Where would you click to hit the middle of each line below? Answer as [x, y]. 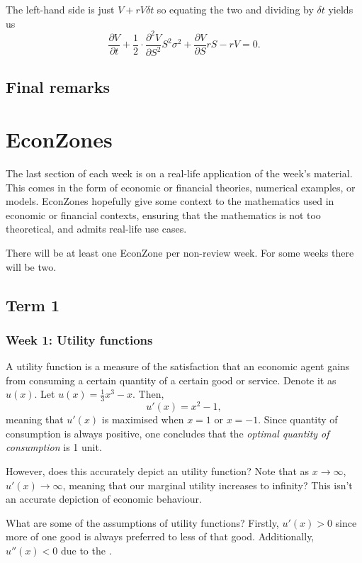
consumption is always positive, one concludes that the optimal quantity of [168, 433]
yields [341, 9]
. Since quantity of [298, 419]
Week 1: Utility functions [79, 339]
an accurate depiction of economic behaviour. [104, 499]
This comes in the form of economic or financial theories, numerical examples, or [181, 187]
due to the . [86, 550]
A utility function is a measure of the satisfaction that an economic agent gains [178, 366]
